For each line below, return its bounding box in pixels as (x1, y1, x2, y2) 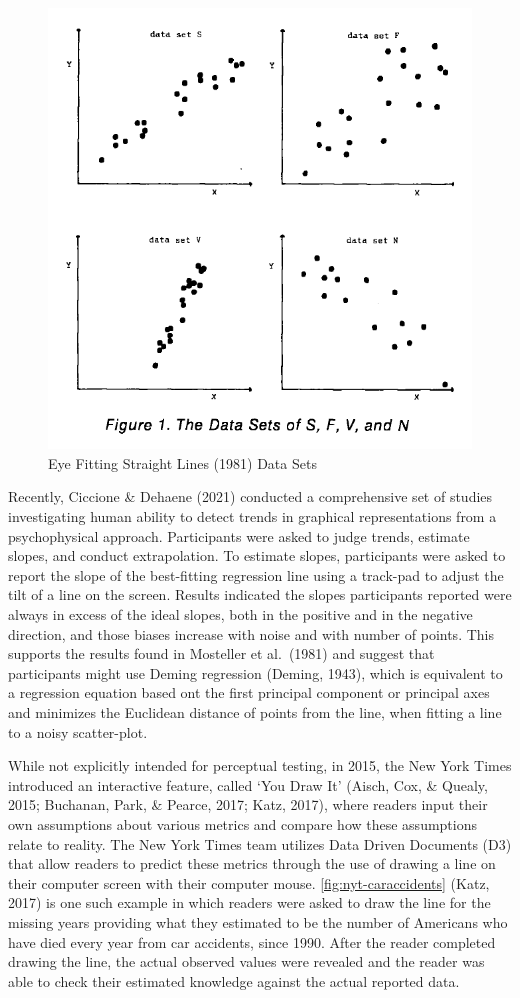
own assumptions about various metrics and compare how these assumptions (8, 813, 477, 834)
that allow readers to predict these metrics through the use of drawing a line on (8, 853, 496, 874)
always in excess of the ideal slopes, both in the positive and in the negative (8, 604, 473, 624)
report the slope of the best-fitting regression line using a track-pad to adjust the (8, 564, 504, 585)
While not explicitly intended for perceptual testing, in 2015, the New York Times (8, 755, 512, 776)
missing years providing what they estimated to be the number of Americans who (8, 911, 508, 932)
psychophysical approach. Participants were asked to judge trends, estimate (8, 525, 470, 546)
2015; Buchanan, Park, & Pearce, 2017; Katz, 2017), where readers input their (8, 794, 488, 815)
